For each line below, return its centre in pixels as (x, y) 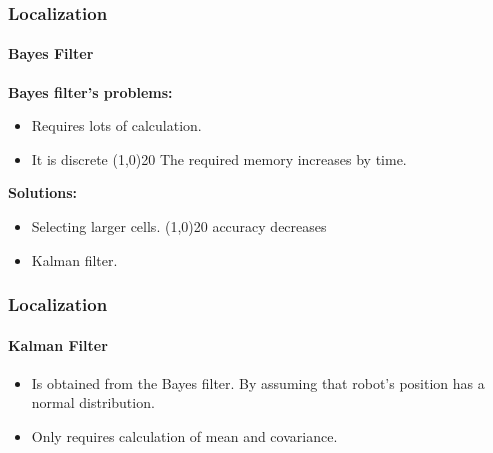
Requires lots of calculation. (116, 125)
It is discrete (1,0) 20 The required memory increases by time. (219, 158)
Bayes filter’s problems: (90, 91)
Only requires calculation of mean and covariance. (184, 436)
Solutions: (42, 192)
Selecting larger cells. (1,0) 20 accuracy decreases (179, 226)
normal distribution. (93, 402)
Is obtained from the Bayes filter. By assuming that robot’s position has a (258, 382)
